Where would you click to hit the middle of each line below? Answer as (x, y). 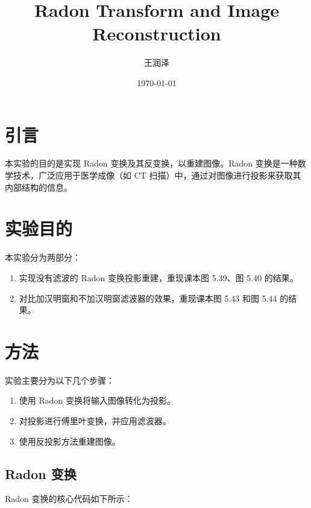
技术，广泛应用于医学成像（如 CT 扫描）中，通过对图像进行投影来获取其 (157, 175)
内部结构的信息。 (39, 187)
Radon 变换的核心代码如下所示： (69, 499)
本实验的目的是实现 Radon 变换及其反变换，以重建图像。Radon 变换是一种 (151, 163)
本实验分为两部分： (43, 257)
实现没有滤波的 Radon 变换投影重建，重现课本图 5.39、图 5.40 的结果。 (159, 277)
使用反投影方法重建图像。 (70, 441)
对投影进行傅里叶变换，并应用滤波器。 (95, 421)
